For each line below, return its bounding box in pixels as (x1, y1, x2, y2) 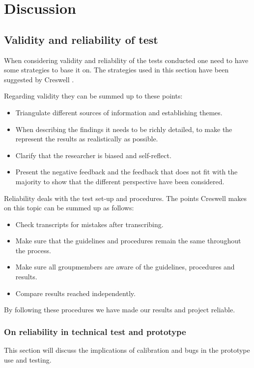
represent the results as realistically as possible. (15, 134, 158, 144)
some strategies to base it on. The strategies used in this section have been (4, 65, 229, 75)
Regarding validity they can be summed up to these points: (4, 91, 183, 101)
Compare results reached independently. (15, 288, 136, 298)
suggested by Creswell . (4, 74, 74, 84)
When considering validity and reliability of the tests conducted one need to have (4, 55, 249, 65)
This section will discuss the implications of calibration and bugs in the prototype (4, 345, 250, 355)
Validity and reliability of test (4, 32, 158, 47)
